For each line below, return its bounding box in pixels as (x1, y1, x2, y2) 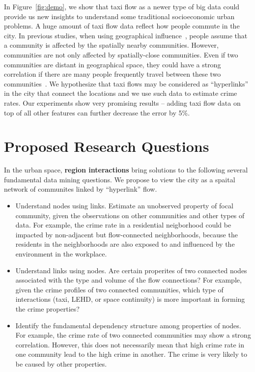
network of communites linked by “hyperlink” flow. (4, 184, 157, 194)
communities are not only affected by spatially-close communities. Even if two (4, 49, 238, 59)
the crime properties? (15, 303, 80, 314)
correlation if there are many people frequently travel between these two (4, 69, 221, 79)
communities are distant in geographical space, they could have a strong (4, 59, 221, 69)
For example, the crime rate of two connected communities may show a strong (15, 330, 251, 340)
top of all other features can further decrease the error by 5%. (4, 107, 190, 117)
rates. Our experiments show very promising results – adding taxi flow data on (4, 97, 241, 108)
